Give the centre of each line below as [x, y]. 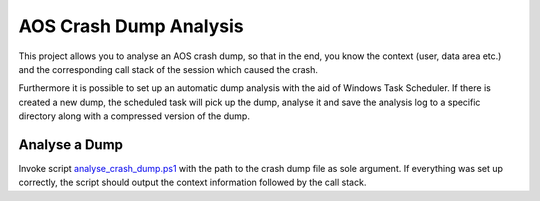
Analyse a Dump [71, 144]
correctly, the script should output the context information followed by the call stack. [192, 182]
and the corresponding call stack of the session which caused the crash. [168, 69]
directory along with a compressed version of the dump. [134, 116]
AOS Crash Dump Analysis [131, 26]
